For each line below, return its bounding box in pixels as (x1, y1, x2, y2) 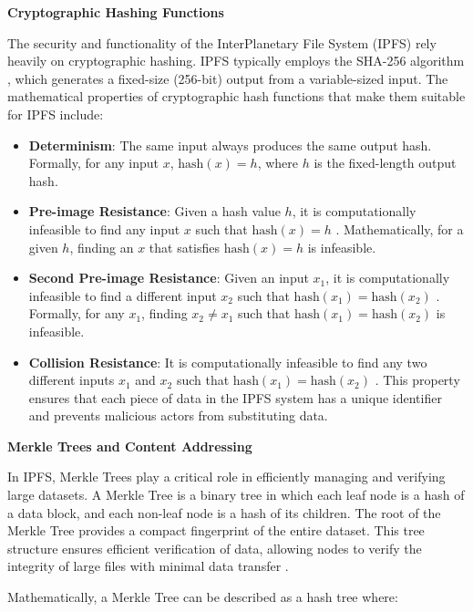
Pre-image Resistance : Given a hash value (28, 202, 281, 221)
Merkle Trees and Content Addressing (7, 436, 252, 455)
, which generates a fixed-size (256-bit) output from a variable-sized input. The (7, 68, 448, 88)
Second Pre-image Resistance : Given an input (28, 268, 309, 287)
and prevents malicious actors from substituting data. (28, 406, 328, 425)
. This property (375, 370, 460, 389)
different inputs (28, 370, 115, 389)
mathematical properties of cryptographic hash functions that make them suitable (7, 87, 466, 106)
